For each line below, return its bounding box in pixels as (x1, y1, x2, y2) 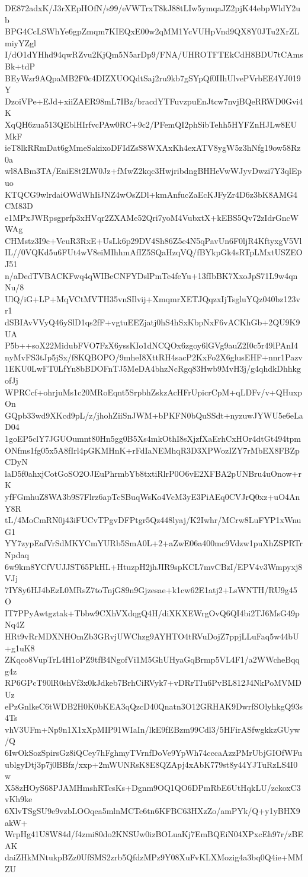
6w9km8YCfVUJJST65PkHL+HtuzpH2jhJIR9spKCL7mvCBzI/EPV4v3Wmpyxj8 (5, 560, 303, 572)
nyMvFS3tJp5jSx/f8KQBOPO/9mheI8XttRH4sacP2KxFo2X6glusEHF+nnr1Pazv (5, 350, 303, 363)
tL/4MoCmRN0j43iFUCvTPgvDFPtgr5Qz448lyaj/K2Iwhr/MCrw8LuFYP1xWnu (5, 514, 301, 526)
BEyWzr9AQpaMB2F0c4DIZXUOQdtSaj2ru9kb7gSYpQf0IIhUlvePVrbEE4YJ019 (5, 71, 301, 84)
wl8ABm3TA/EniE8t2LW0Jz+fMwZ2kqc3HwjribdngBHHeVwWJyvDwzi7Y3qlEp (5, 164, 302, 177)
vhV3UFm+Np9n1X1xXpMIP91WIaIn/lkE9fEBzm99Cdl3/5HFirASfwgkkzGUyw (5, 723, 300, 735)
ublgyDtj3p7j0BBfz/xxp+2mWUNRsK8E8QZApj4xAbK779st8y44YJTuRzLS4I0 (5, 758, 298, 770)
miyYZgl (5, 36, 36, 49)
